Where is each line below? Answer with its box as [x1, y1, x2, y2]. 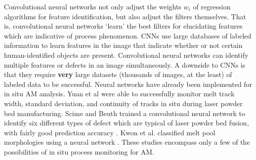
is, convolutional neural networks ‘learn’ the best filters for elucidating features [4, 21, 243, 31]
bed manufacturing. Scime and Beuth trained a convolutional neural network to [4, 108, 246, 118]
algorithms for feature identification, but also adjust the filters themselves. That [4, 11, 246, 21]
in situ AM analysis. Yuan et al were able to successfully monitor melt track [4, 88, 235, 99]
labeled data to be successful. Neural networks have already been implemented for [4, 79, 253, 89]
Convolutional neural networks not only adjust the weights [4, 1, 181, 11]
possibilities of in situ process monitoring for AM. [4, 146, 154, 157]
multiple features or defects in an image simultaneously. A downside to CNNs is [4, 59, 246, 70]
